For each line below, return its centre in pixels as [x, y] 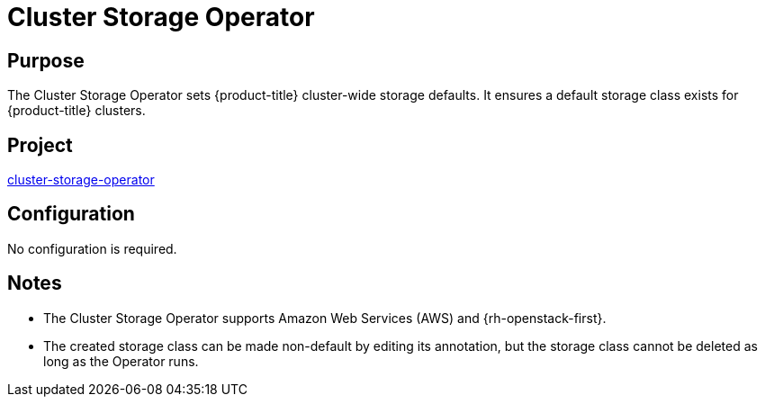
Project [40, 145]
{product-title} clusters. [76, 111]
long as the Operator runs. [121, 361]
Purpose [46, 60]
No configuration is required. [92, 248]
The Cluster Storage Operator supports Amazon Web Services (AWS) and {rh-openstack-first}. [325, 318]
